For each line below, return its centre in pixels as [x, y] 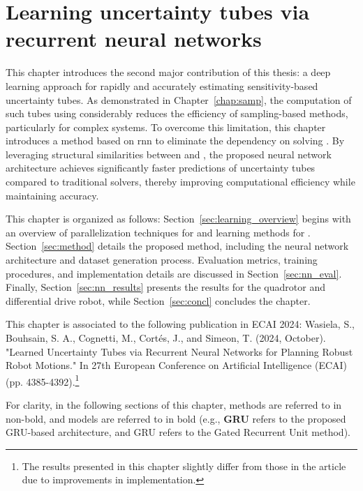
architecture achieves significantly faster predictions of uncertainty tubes [161, 168]
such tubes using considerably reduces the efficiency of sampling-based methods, [177, 113]
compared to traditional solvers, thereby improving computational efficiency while [180, 182]
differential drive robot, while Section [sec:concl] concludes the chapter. [158, 300]
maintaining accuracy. [52, 195]
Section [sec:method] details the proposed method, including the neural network [177, 246]
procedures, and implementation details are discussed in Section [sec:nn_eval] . [174, 273]
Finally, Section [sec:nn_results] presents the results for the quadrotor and [165, 287]
